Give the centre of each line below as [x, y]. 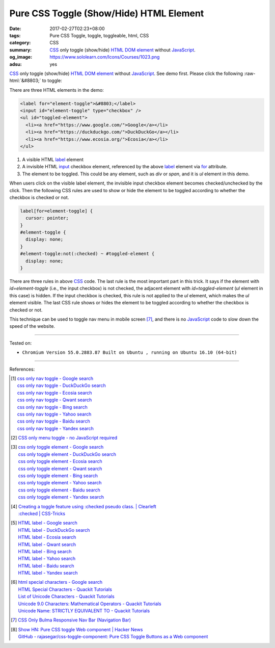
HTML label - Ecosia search [47, 537]
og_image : [21, 57]
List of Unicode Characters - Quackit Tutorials [66, 597]
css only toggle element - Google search [61, 447]
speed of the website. [32, 326]
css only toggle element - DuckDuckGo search [67, 454]
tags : [15, 35]
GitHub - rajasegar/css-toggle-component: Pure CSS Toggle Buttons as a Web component [113, 637]
